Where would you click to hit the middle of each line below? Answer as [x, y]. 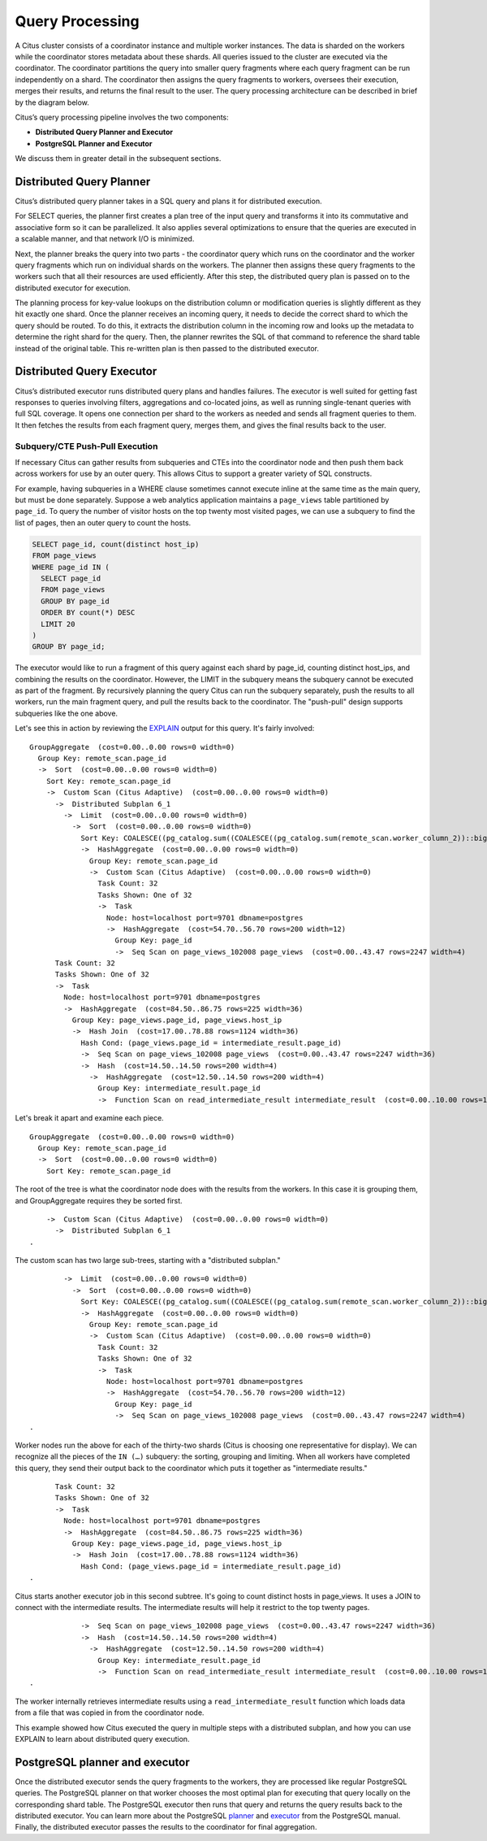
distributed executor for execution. [73, 288]
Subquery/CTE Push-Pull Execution [86, 446]
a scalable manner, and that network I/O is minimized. [105, 239]
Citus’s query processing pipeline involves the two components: [122, 117]
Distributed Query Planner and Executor [104, 132]
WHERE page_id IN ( [71, 567]
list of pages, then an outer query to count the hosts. [103, 522]
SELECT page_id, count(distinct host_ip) [116, 544]
